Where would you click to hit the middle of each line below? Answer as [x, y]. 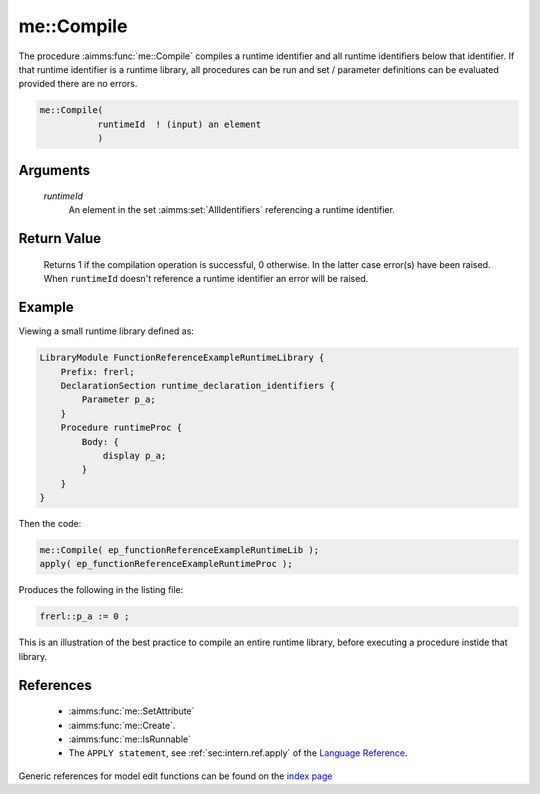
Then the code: [50, 524]
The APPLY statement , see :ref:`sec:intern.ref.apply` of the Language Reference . [238, 753]
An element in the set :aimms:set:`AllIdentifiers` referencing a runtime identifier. [231, 210]
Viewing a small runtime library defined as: [106, 331]
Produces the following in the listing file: [101, 590]
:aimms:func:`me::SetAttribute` [131, 711]
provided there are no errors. [78, 84]
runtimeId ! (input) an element [179, 124]
